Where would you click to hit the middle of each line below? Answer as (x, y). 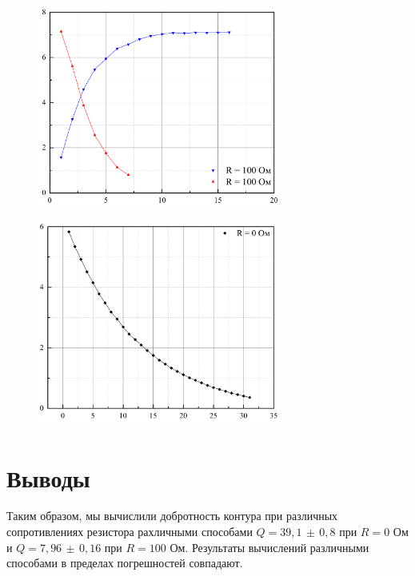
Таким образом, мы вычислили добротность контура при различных (172, 516)
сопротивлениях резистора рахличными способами (130, 532)
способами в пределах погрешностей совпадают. (125, 563)
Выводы (48, 477)
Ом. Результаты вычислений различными (269, 547)
